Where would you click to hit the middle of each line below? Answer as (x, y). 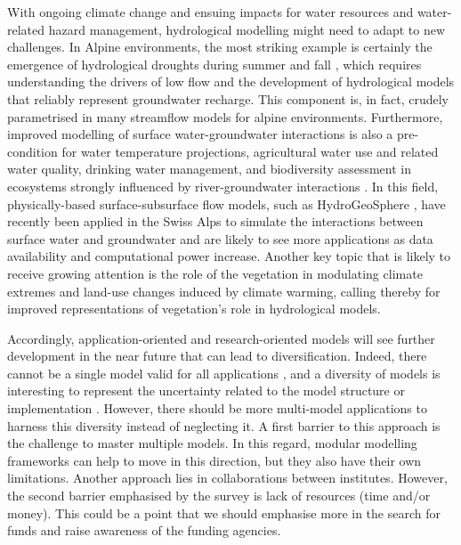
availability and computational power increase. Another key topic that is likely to (229, 256)
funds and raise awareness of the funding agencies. (144, 530)
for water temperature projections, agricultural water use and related (250, 151)
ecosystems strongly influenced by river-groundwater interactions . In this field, (223, 186)
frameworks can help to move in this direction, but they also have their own (214, 460)
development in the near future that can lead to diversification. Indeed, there (217, 356)
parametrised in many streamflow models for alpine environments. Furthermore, (225, 116)
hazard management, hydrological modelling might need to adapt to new (247, 29)
